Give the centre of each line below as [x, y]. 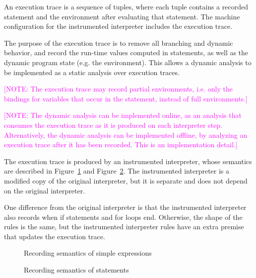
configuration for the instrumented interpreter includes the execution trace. [118, 26]
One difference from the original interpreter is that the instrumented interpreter [125, 207]
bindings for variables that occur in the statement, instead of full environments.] [126, 98]
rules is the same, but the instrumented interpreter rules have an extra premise [124, 227]
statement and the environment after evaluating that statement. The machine [122, 16]
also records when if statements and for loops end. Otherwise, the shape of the [123, 217]
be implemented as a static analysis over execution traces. [92, 72]
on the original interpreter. [45, 190]
